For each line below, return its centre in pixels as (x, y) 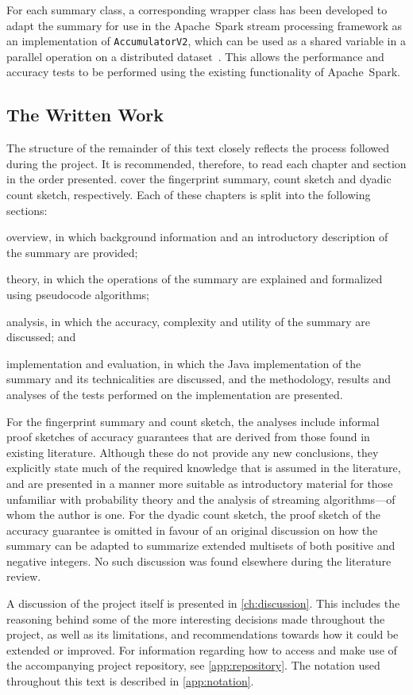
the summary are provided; (72, 252)
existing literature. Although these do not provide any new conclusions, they (193, 452)
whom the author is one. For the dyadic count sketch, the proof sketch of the (194, 515)
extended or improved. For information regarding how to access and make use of (202, 649)
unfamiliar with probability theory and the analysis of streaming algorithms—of (201, 499)
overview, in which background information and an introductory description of (197, 237)
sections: (27, 210)
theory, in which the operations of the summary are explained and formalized (195, 279)
